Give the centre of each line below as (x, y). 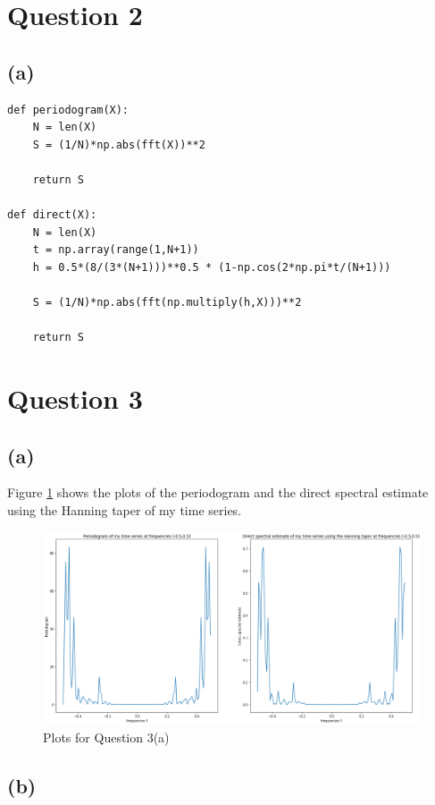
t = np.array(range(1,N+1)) (116, 250)
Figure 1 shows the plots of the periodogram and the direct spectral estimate (218, 492)
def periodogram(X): (68, 110)
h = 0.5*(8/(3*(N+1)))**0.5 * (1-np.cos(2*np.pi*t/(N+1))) (212, 267)
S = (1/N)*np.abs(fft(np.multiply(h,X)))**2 (167, 303)
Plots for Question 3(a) (106, 737)
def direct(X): (52, 215)
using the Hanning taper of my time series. (125, 510)
